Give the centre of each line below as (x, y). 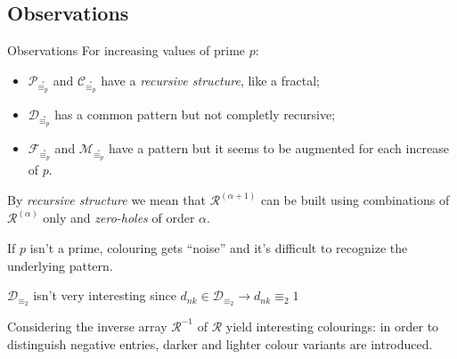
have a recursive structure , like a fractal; (210, 80)
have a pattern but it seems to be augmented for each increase (279, 148)
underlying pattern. (60, 265)
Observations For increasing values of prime (126, 50)
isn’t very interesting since (105, 295)
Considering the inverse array (87, 326)
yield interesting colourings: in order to (332, 326)
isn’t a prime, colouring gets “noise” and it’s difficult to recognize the (219, 247)
